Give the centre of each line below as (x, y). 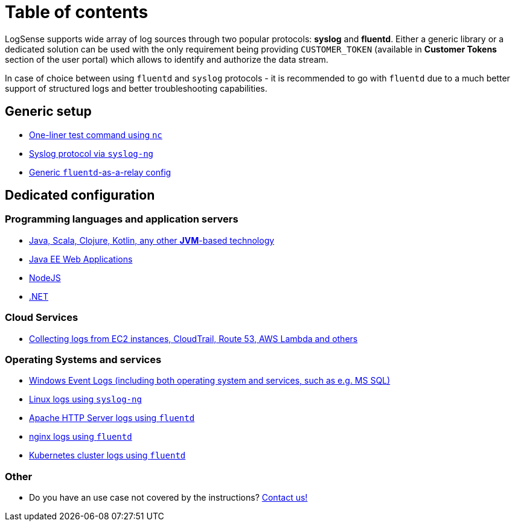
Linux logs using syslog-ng (85, 399)
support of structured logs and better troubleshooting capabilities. (136, 88)
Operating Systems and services (83, 359)
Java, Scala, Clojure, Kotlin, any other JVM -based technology (152, 240)
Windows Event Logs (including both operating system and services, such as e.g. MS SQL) (210, 381)
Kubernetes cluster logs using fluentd (107, 455)
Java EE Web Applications (81, 259)
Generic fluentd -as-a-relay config (100, 172)
